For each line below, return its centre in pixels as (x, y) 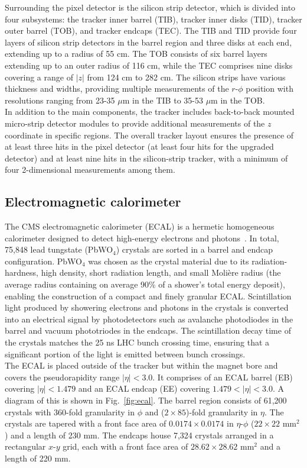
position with (270, 88)
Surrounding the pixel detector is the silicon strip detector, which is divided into (150, 7)
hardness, (22, 272)
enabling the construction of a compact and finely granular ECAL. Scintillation (148, 296)
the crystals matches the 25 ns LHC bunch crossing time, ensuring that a (137, 342)
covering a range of (39, 77)
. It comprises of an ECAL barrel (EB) (223, 377)
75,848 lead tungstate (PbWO (59, 249)
